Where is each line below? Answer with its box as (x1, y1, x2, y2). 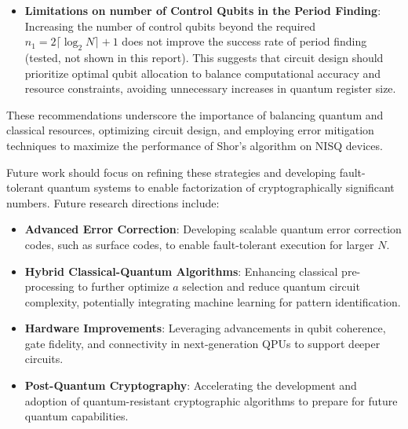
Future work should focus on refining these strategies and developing (6, 163, 336, 180)
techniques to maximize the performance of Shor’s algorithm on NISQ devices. (6, 137, 383, 153)
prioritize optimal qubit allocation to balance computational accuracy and (24, 64, 381, 81)
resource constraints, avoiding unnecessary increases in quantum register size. (24, 80, 396, 97)
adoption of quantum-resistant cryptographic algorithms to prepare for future (24, 392, 398, 409)
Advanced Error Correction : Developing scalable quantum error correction (24, 221, 402, 237)
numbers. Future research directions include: (6, 194, 220, 211)
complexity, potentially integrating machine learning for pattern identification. (24, 293, 401, 310)
